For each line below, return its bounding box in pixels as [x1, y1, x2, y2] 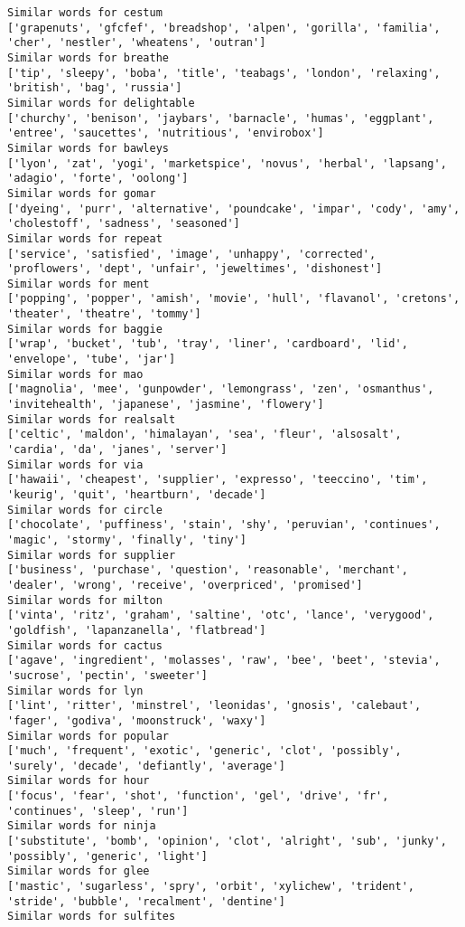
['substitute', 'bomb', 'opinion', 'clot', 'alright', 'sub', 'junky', [7, 835, 447, 848]
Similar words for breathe [7, 51, 169, 64]
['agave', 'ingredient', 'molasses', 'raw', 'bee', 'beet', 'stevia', [7, 654, 441, 667]
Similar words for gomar [7, 186, 156, 200]
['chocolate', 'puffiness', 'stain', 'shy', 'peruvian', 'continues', [7, 518, 441, 532]
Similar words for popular [7, 729, 169, 743]
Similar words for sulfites [7, 910, 176, 923]
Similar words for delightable [7, 96, 195, 109]
